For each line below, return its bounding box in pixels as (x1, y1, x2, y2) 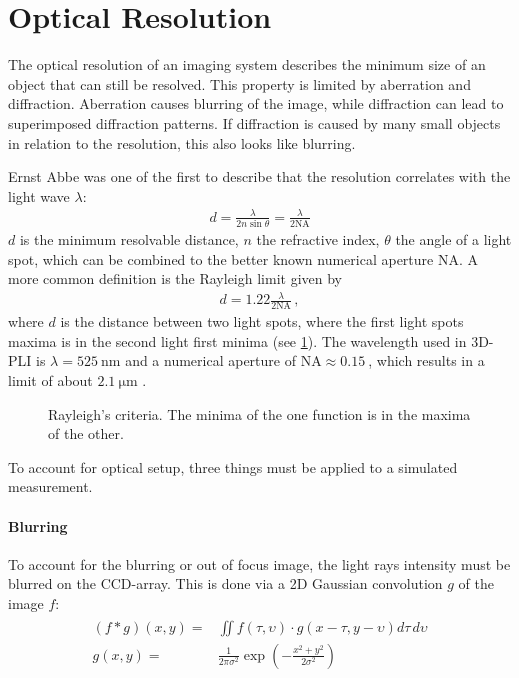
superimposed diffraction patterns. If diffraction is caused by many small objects (8, 112, 501, 133)
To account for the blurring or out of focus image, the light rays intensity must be (8, 553, 511, 574)
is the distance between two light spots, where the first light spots (60, 311, 464, 332)
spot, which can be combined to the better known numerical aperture (8, 248, 434, 269)
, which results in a (368, 350, 485, 371)
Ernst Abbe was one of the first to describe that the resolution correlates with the (8, 166, 511, 187)
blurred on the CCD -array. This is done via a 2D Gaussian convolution (8, 573, 443, 594)
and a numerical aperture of (125, 350, 296, 371)
